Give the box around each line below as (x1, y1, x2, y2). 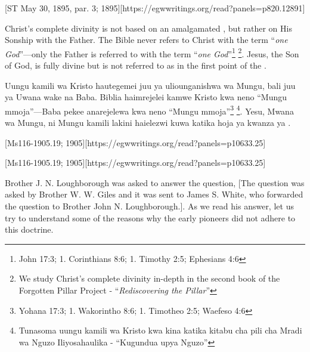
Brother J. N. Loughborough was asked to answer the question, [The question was (5, 176, 305, 189)
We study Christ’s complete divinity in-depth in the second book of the (18, 272, 280, 285)
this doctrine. (5, 223, 54, 236)
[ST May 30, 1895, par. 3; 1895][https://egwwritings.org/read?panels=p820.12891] (5, 2, 305, 14)
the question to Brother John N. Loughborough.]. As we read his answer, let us (5, 200, 294, 212)
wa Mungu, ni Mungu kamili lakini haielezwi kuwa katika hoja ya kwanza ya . (5, 116, 291, 129)
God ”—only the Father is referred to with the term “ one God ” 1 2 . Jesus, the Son (5, 45, 299, 60)
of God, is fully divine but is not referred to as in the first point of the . (5, 59, 266, 72)
